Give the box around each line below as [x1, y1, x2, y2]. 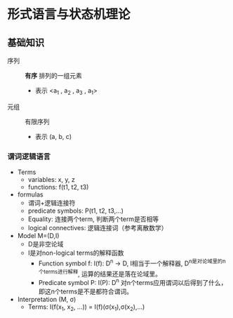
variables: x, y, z [27, 175, 75, 184]
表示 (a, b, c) [34, 132, 72, 140]
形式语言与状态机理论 [7, 6, 131, 22]
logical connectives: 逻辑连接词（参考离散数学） [27, 224, 168, 232]
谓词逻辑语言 [7, 152, 51, 161]
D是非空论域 [27, 240, 64, 249]
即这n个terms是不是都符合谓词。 [38, 287, 133, 296]
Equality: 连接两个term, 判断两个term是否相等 [27, 215, 159, 223]
